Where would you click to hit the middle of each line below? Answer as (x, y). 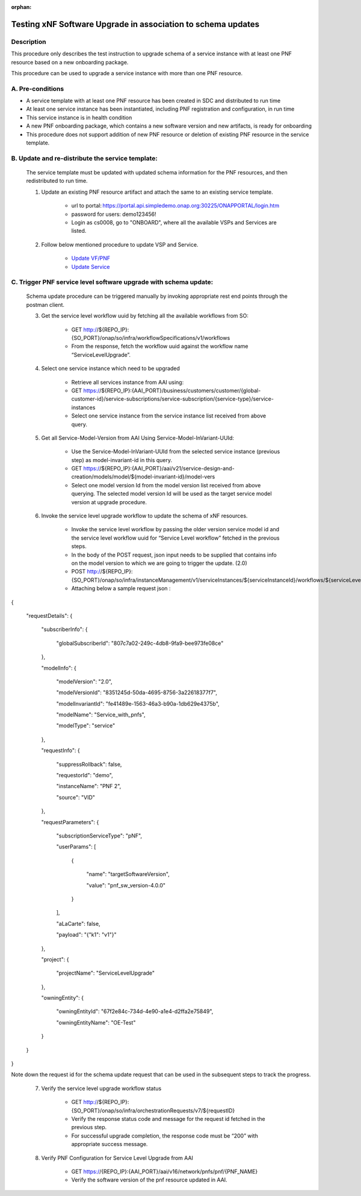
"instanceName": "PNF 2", (89, 786)
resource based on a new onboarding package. (70, 62)
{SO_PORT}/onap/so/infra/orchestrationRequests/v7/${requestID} (153, 1111)
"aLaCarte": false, (78, 923)
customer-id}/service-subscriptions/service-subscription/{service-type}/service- (172, 399)
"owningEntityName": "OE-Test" (96, 1022)
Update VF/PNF (91, 258)
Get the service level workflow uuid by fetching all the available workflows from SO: (145, 316)
